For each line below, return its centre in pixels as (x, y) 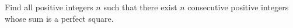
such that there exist (140, 7)
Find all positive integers (49, 7)
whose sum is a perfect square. (59, 18)
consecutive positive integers (238, 7)
